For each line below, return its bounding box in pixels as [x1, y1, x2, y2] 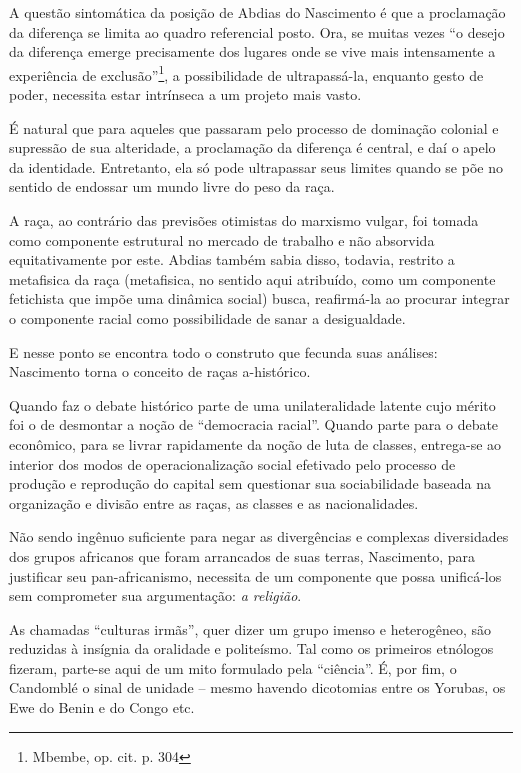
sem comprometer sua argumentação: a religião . [9, 585, 302, 606]
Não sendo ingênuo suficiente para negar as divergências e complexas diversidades [9, 526, 509, 547]
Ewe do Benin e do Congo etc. [9, 697, 195, 718]
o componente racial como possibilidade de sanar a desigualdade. [9, 307, 406, 328]
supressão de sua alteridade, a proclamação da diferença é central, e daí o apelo [9, 137, 496, 158]
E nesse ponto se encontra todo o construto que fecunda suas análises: [9, 341, 438, 362]
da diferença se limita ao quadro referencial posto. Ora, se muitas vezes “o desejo [9, 21, 505, 42]
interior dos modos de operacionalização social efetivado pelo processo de [9, 453, 456, 474]
